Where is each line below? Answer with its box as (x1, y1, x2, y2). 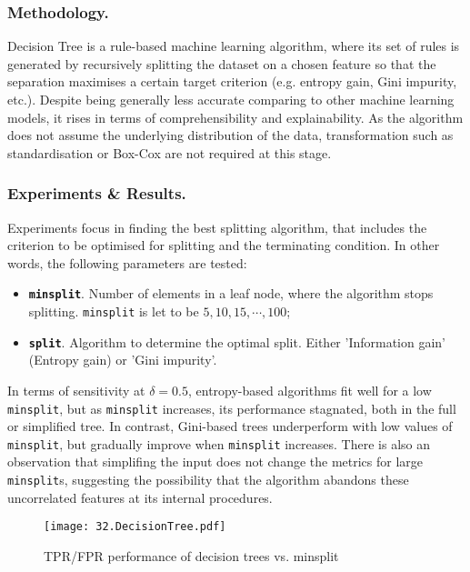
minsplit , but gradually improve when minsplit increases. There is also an (7, 434, 431, 453)
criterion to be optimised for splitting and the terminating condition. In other (7, 236, 440, 255)
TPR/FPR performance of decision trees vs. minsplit (44, 546, 339, 565)
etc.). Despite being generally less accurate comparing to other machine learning (7, 90, 455, 108)
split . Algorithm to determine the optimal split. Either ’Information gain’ (28, 332, 446, 351)
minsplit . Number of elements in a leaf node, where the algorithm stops (28, 284, 434, 303)
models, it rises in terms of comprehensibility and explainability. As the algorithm (7, 107, 464, 126)
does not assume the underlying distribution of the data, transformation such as (7, 125, 454, 145)
